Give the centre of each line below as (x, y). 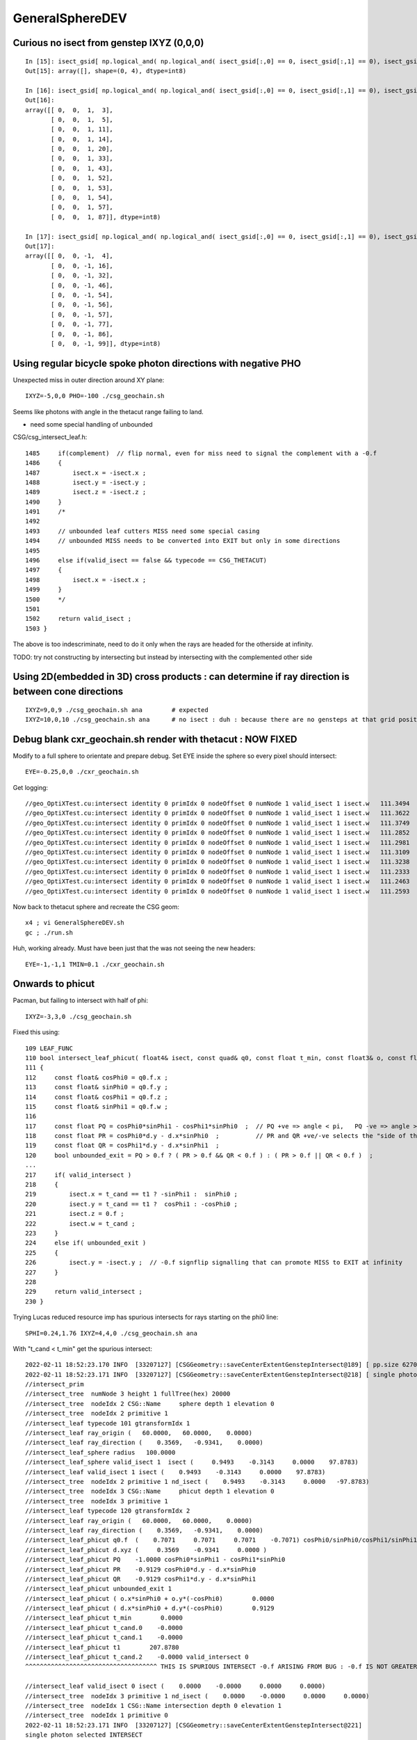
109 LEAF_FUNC (49, 1048)
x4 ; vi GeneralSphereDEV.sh (75, 923)
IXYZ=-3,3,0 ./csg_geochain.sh (79, 1017)
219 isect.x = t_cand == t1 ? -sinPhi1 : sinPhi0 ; (131, 1194)
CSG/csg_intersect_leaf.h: (50, 437)
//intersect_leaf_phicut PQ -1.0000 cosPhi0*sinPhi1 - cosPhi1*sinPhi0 (155, 1560)
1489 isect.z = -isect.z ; (86, 492)
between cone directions (68, 691)
